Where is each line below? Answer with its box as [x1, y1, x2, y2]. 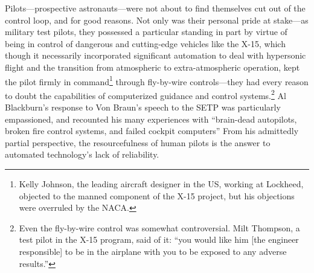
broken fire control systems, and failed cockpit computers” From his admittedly [5, 124, 299, 137]
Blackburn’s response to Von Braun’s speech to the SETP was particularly [5, 101, 281, 114]
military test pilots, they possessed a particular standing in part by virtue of [5, 25, 287, 38]
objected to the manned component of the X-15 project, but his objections [19, 189, 295, 202]
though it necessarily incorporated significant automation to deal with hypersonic [5, 49, 306, 62]
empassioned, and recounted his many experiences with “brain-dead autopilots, [5, 112, 297, 125]
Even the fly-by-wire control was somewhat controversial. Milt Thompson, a [19, 221, 300, 234]
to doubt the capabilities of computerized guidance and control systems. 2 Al [5, 87, 286, 101]
